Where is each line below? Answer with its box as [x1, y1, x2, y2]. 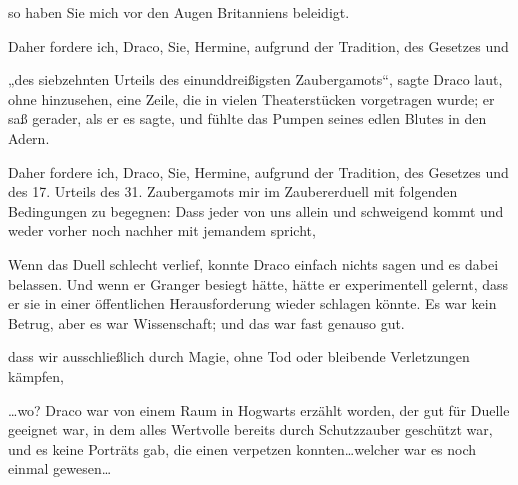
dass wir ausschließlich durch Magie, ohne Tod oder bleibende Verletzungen [8, 346, 470, 367]
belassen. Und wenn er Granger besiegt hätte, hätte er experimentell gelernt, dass [8, 273, 509, 294]
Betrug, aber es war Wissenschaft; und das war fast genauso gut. [8, 312, 405, 333]
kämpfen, [8, 365, 65, 386]
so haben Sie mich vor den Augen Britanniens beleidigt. [8, 2, 350, 22]
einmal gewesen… [8, 458, 112, 479]
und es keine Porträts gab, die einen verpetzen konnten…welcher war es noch [8, 438, 477, 459]
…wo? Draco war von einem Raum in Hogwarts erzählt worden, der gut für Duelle [8, 399, 510, 420]
